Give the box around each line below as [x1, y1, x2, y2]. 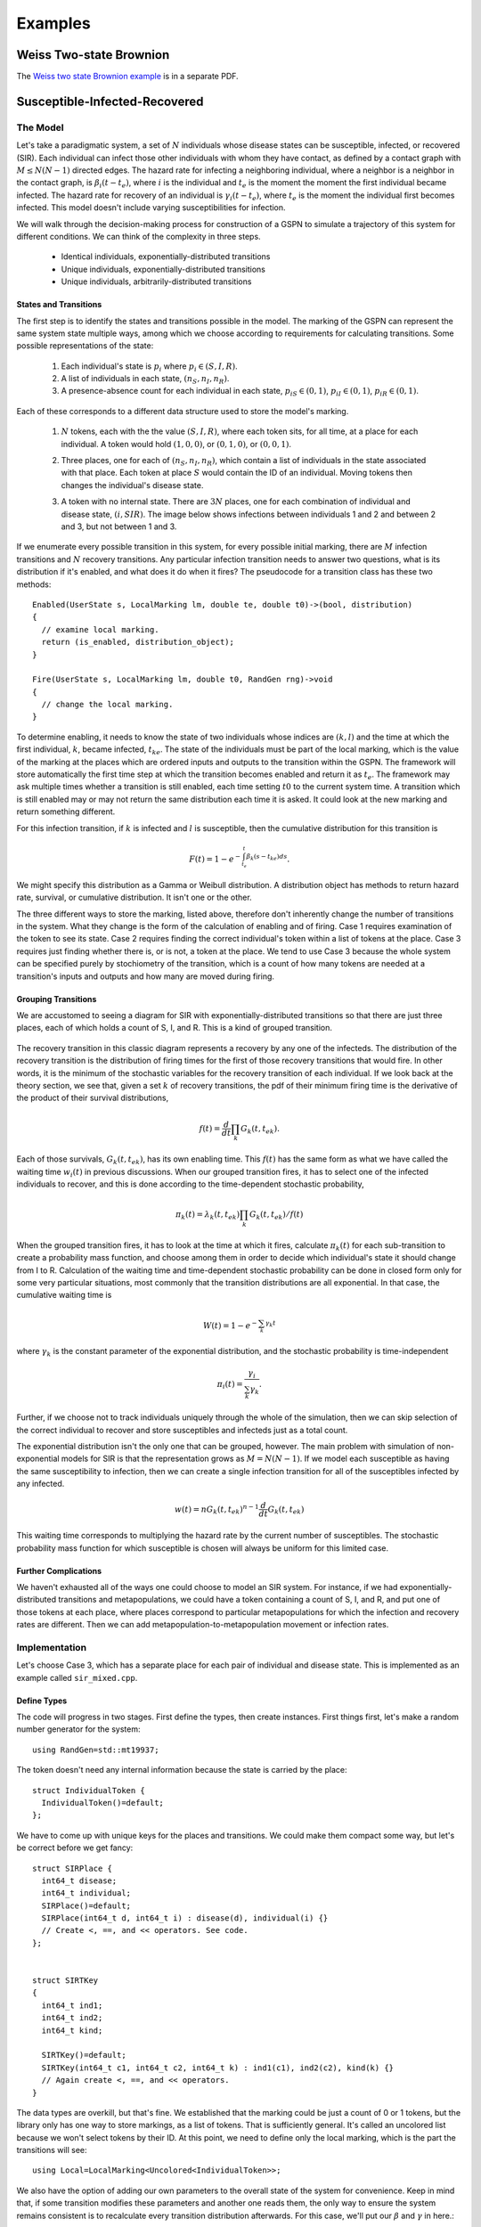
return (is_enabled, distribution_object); [41, 637, 235, 648]
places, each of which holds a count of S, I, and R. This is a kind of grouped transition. [16, 1023, 333, 1033]
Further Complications [16, 1565, 102, 1576]
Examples [16, 13, 91, 33]
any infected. [16, 1479, 65, 1489]
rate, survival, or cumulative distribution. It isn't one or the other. [16, 892, 253, 903]
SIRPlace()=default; [41, 1900, 132, 1911]
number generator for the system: [16, 1724, 141, 1734]
